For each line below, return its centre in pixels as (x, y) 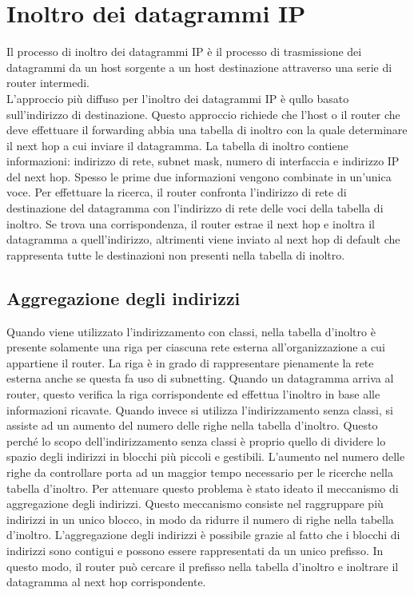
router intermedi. (48, 83)
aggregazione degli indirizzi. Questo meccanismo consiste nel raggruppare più (195, 504)
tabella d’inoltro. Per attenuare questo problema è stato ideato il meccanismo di (203, 488)
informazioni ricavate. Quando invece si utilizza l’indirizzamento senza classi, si (200, 409)
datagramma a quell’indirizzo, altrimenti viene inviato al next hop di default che (203, 239)
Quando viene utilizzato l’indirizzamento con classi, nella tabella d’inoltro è (191, 331)
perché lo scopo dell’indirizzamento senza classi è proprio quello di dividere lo (196, 440)
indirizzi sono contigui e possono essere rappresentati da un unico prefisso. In (195, 550)
